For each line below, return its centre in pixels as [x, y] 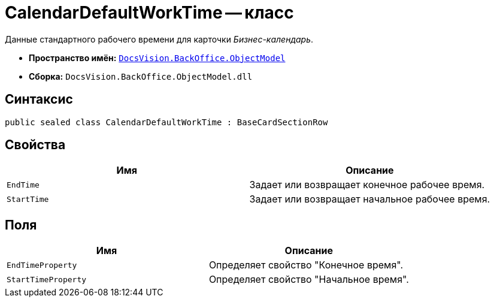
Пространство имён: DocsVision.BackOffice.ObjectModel [157, 58]
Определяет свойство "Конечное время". [306, 265]
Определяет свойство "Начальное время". [309, 280]
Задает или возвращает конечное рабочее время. [367, 185]
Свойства [35, 145]
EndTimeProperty [42, 265]
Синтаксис [39, 99]
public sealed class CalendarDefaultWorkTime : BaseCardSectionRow [166, 122]
